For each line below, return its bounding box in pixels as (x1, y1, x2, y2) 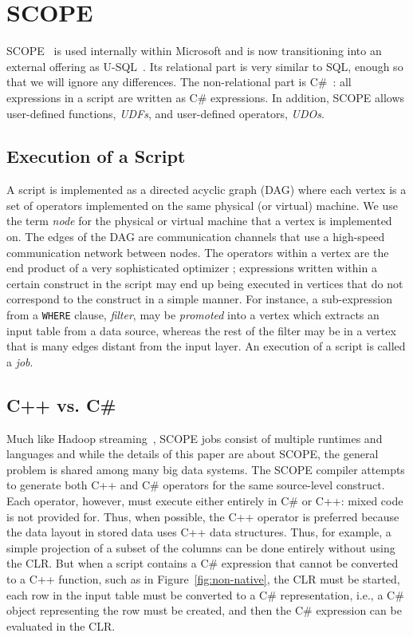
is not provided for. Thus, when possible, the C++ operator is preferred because (6, 508, 399, 524)
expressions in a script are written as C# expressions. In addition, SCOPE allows (6, 89, 405, 105)
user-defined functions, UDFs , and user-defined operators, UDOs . (6, 105, 324, 121)
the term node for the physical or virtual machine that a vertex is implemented (6, 212, 392, 229)
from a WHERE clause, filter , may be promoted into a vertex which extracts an (6, 307, 380, 323)
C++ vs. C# (6, 392, 116, 417)
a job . (6, 353, 33, 370)
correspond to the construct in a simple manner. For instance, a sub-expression (6, 291, 392, 307)
